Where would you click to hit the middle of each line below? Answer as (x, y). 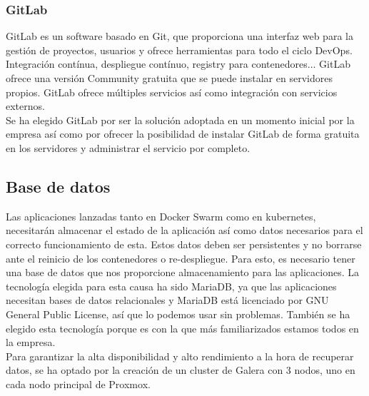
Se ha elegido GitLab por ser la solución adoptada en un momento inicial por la (180, 120)
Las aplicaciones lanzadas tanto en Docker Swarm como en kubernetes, (161, 216)
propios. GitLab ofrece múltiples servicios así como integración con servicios (172, 92)
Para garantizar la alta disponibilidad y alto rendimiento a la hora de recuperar (180, 356)
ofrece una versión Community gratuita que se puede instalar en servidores (169, 78)
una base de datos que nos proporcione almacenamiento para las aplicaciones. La (182, 272)
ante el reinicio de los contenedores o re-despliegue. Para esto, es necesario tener (181, 258)
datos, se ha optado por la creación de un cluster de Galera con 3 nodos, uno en (181, 370)
